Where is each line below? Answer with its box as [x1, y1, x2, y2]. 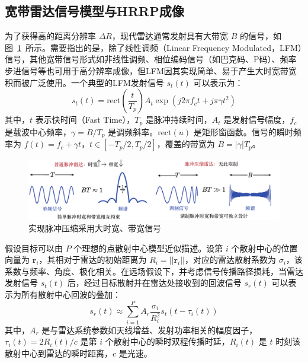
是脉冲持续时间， [145, 113, 212, 126]
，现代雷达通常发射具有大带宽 [111, 30, 228, 42]
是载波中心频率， [5, 125, 71, 138]
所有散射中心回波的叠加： [21, 288, 121, 301]
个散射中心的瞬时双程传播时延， [105, 335, 230, 348]
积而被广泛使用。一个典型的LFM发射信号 [5, 76, 164, 88]
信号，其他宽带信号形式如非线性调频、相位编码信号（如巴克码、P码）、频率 [5, 53, 297, 65]
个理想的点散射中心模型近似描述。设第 [73, 241, 223, 254]
